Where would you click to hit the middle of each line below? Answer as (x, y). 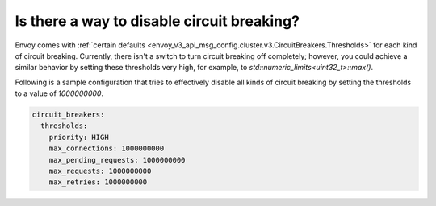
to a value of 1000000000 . (59, 93)
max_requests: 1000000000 (100, 171)
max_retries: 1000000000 (98, 182)
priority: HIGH (79, 137)
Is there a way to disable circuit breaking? (157, 21)
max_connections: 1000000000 (107, 148)
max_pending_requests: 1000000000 (117, 160)
